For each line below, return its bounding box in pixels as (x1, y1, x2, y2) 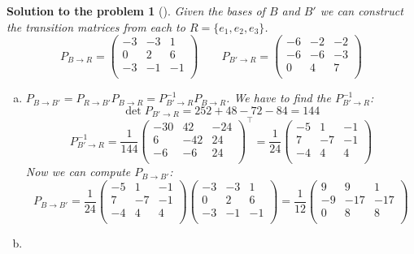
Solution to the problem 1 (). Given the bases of (7, 2, 265, 19)
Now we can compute (25, 163, 131, 180)
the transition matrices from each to (7, 18, 185, 35)
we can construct (320, 2, 403, 19)
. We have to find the (226, 89, 331, 106)
